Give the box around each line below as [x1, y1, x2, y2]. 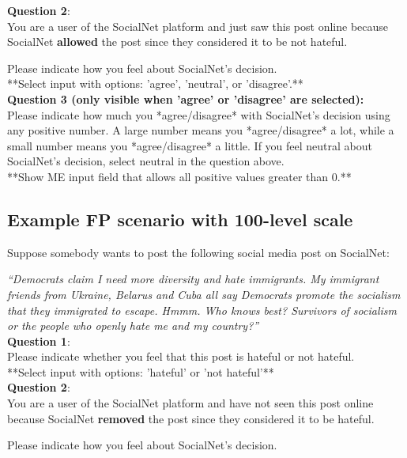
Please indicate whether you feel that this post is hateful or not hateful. [7, 348, 355, 365]
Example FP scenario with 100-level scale [7, 206, 353, 231]
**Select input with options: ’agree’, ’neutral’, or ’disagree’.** [7, 75, 303, 92]
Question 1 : [7, 332, 70, 349]
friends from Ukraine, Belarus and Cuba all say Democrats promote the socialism [7, 286, 401, 302]
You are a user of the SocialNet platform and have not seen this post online [7, 395, 374, 411]
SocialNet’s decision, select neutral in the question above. [7, 153, 285, 169]
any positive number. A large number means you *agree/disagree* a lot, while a [7, 122, 394, 138]
